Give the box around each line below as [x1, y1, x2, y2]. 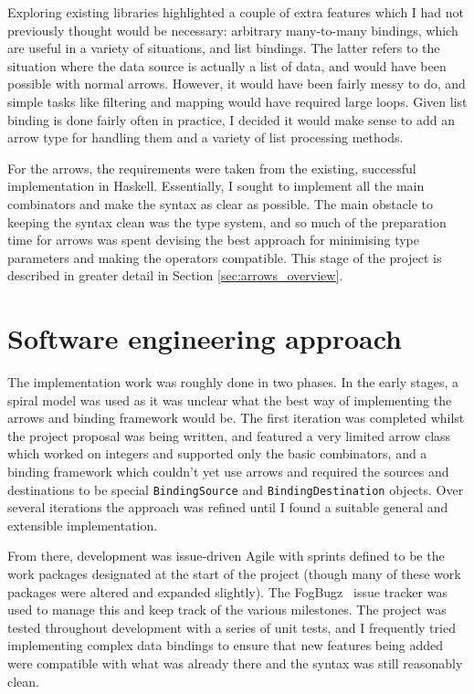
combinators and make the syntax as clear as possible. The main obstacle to [7, 194, 434, 213]
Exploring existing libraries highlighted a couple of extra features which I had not [7, 3, 465, 21]
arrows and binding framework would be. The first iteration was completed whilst [7, 408, 465, 427]
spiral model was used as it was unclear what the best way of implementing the [7, 390, 452, 409]
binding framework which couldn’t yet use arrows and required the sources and [7, 462, 449, 480]
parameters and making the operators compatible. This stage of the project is [7, 247, 442, 267]
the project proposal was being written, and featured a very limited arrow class [7, 426, 451, 445]
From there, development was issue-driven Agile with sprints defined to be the [7, 546, 445, 565]
